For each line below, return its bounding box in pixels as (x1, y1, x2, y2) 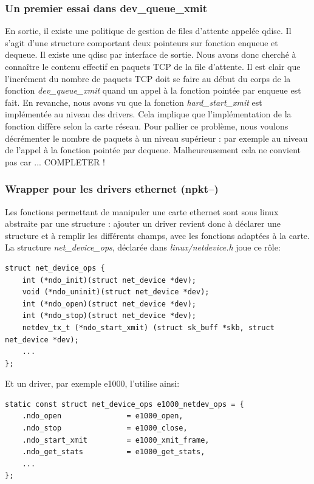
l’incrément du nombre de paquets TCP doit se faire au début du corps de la (5, 72, 291, 85)
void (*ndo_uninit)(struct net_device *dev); (22, 288, 210, 297)
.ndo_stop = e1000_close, (22, 424, 188, 433)
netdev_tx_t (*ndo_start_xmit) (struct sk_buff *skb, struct (22, 323, 275, 332)
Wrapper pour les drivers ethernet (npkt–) (5, 181, 219, 196)
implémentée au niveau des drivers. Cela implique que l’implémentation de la (5, 108, 292, 120)
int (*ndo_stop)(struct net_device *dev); (22, 311, 196, 320)
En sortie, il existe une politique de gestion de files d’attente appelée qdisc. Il (5, 24, 292, 37)
